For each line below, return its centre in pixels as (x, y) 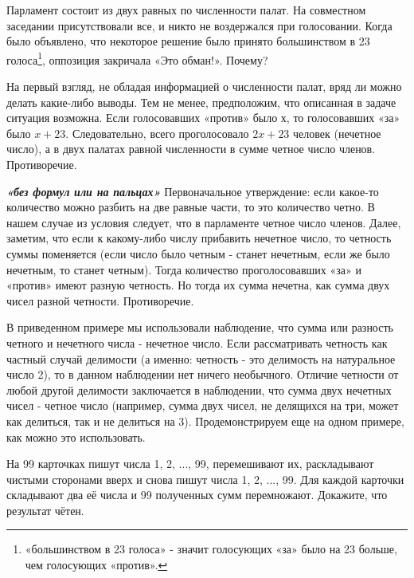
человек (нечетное (337, 133)
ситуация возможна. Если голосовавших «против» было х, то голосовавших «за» (203, 118)
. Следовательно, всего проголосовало (157, 133)
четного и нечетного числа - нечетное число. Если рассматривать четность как (197, 342)
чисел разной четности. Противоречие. (100, 300)
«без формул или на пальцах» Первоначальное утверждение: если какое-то (193, 191)
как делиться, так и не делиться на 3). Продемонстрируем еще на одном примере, (205, 421)
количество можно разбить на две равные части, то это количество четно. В (191, 207)
